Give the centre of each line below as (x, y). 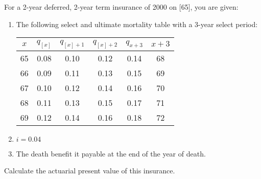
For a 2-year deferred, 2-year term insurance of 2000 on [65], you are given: (121, 7)
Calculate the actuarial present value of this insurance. (90, 171)
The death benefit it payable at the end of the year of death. (111, 153)
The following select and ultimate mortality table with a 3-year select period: (137, 24)
